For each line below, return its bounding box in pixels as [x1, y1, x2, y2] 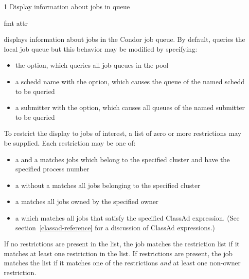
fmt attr [4, 18, 28, 28]
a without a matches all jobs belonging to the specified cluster [15, 180, 200, 190]
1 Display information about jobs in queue [4, 1, 130, 11]
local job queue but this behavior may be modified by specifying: [4, 43, 197, 54]
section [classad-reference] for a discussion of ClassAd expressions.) [15, 222, 215, 232]
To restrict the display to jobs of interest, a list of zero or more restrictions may [4, 128, 242, 138]
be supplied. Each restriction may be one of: [4, 137, 136, 148]
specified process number [15, 164, 89, 174]
